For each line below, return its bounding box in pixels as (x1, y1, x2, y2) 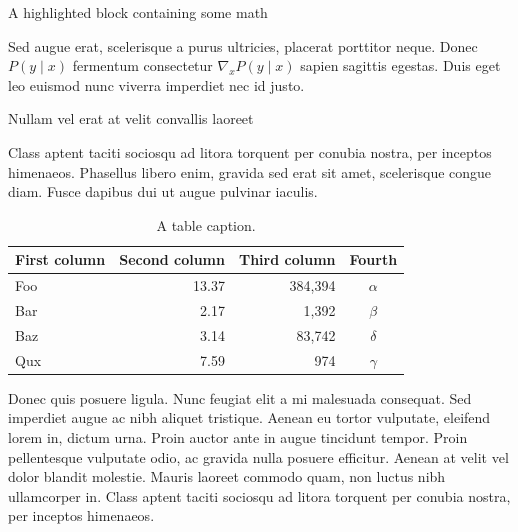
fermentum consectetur (72, 55, 213, 76)
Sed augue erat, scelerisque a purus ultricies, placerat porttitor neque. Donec (8, 35, 478, 56)
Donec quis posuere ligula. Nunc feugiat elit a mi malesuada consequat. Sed (8, 387, 472, 408)
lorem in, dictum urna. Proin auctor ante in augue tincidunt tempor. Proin (8, 427, 468, 447)
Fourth (349, 249, 398, 270)
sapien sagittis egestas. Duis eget (300, 55, 501, 76)
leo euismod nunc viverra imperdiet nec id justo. (8, 74, 305, 95)
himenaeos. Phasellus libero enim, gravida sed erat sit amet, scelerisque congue (8, 161, 492, 182)
